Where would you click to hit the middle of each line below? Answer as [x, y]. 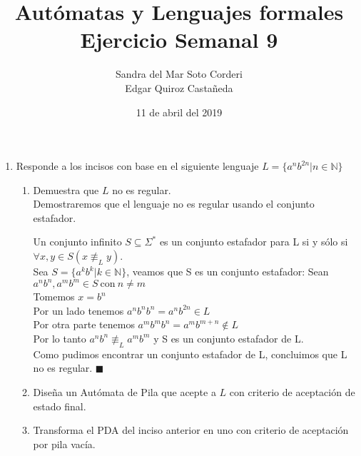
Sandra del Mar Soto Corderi [179, 74]
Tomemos [54, 297]
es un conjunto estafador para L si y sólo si [254, 242]
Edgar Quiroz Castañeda [179, 87]
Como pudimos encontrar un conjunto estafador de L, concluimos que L [190, 354]
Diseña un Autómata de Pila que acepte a [124, 391]
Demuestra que [66, 189]
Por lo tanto [60, 338]
